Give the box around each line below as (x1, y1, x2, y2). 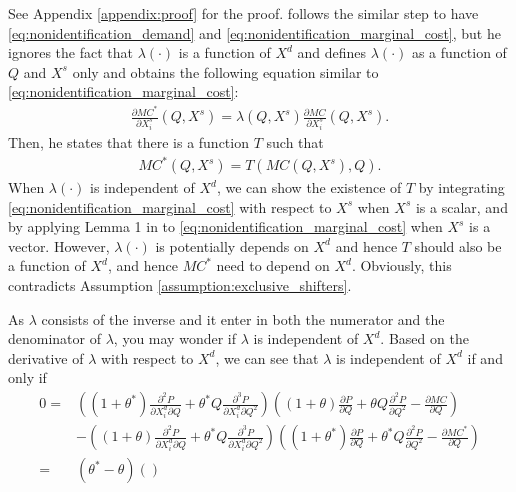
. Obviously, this (351, 255, 452, 276)
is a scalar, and (415, 196, 508, 217)
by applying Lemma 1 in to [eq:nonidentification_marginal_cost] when (8, 216, 443, 237)
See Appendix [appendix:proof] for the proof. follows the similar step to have (8, 3, 479, 23)
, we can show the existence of (216, 177, 402, 198)
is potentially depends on (155, 235, 309, 256)
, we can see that (215, 347, 319, 368)
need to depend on (216, 255, 330, 276)
